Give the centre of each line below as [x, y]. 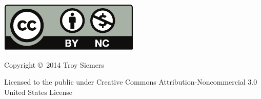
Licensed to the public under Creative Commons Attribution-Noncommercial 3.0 [131, 82]
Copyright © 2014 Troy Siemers [54, 64]
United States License [38, 92]
